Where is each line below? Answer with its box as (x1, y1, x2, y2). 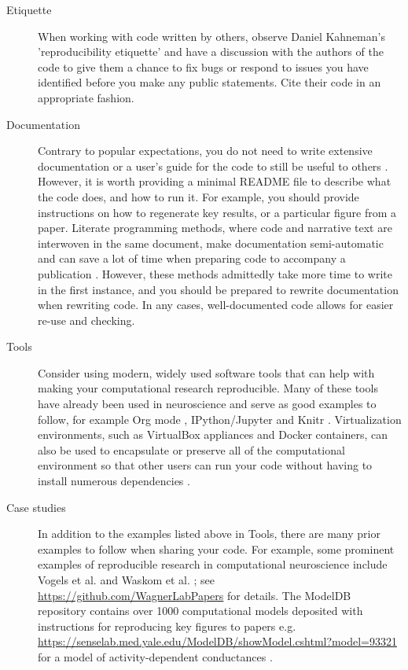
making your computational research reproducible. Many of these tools (38, 380, 378, 396)
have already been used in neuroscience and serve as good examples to (38, 396, 377, 412)
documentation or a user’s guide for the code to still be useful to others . (38, 157, 388, 174)
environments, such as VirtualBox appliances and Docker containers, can (38, 426, 388, 443)
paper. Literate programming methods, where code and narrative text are (38, 219, 392, 236)
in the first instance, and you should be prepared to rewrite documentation (38, 281, 399, 297)
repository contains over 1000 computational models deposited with (38, 602, 363, 619)
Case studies (6, 499, 66, 515)
